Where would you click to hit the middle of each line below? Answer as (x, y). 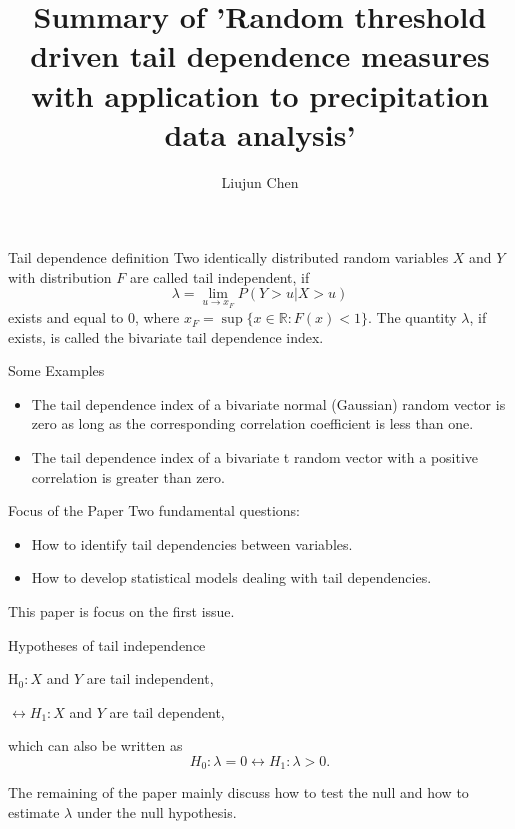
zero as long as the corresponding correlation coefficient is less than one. (252, 423)
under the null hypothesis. (156, 812)
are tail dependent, (167, 711)
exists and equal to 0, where (94, 317)
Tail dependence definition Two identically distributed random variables (228, 257)
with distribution (60, 276)
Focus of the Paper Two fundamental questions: (154, 510)
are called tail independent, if (219, 276)
